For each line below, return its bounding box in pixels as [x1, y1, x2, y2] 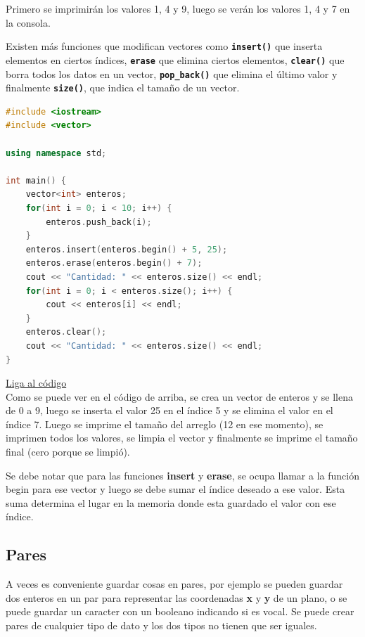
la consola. [6, 15, 51, 30]
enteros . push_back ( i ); [46, 217, 152, 227]
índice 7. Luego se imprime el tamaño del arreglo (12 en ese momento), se [6, 416, 324, 431]
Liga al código [6, 375, 67, 390]
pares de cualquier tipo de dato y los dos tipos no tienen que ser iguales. [6, 618, 317, 633]
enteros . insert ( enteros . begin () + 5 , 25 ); [25, 244, 228, 255]
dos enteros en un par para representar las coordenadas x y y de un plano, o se [6, 590, 347, 605]
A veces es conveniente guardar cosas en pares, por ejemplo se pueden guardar [6, 577, 343, 591]
